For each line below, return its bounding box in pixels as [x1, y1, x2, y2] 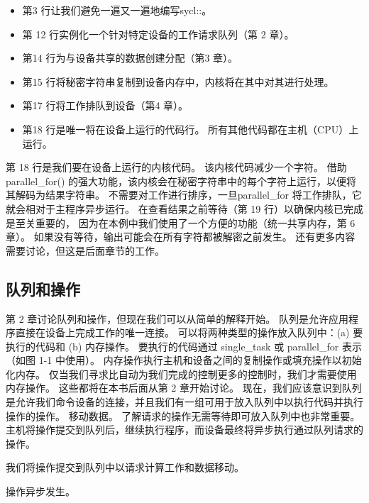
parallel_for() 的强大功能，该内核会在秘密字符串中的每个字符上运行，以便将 [6, 173, 356, 188]
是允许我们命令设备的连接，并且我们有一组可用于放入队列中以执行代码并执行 [6, 394, 363, 409]
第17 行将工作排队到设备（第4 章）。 [22, 98, 189, 113]
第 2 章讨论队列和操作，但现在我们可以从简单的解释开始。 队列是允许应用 [6, 311, 348, 326]
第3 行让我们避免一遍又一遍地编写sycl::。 [22, 3, 212, 17]
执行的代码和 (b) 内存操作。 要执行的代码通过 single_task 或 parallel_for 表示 [6, 338, 362, 353]
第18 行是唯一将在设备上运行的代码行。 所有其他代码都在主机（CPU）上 [22, 121, 359, 136]
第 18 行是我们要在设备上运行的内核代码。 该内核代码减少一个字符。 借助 [6, 160, 347, 175]
